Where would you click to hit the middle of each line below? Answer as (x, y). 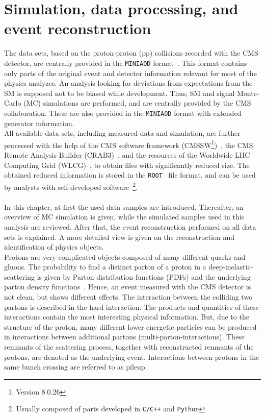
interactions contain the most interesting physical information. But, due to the (127, 317)
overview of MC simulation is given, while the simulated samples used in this (124, 217)
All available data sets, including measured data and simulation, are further (122, 133)
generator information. (39, 123)
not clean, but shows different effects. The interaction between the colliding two (128, 297)
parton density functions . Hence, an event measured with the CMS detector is (128, 287)
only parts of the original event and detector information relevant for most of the (130, 73)
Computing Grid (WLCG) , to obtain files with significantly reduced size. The (127, 165)
